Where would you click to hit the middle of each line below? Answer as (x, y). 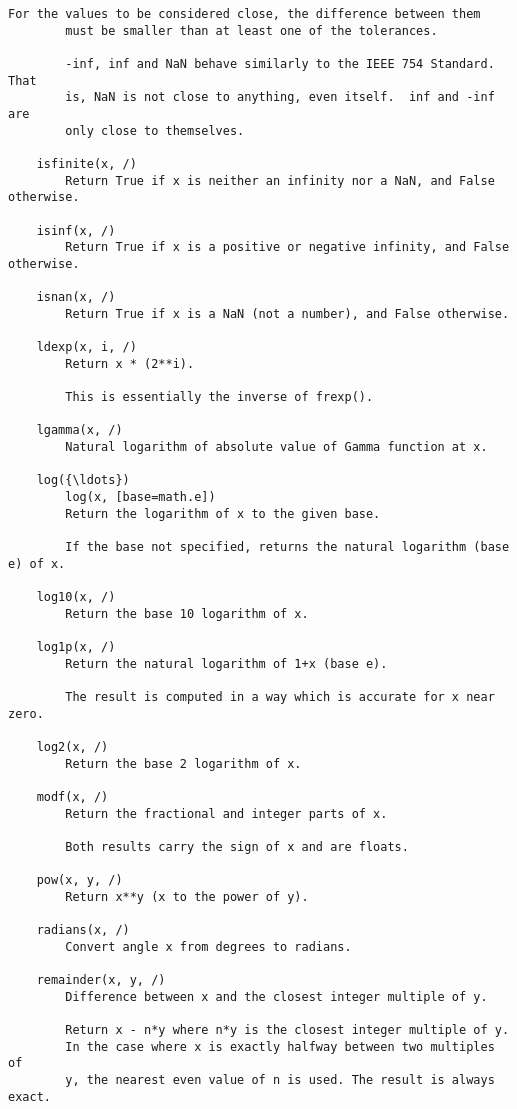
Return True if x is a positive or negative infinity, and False (287, 247)
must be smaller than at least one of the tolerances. (251, 30)
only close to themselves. (155, 130)
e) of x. (37, 563)
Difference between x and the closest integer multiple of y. (276, 996)
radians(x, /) (83, 930)
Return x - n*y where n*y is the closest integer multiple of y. (287, 1030)
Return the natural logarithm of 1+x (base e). (226, 663)
